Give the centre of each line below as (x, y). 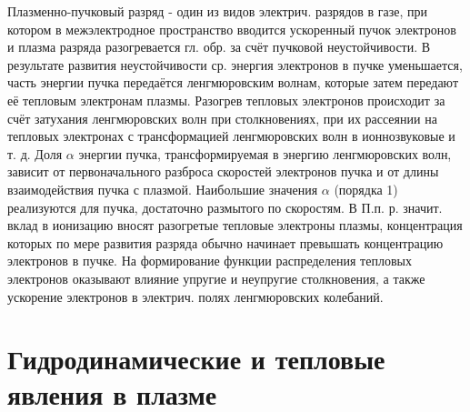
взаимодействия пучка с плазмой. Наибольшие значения (163, 189)
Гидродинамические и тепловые (196, 359)
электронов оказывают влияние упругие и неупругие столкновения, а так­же (216, 278)
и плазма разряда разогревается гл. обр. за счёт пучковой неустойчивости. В (219, 47)
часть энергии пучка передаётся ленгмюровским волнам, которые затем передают (233, 82)
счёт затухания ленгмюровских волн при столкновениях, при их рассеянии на (222, 118)
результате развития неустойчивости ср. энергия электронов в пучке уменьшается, (235, 64)
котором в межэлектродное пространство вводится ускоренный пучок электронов (232, 29)
